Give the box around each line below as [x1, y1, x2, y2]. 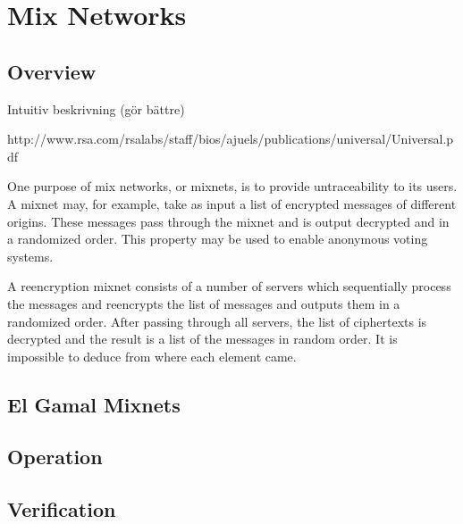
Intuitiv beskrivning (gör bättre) [7, 99, 185, 118]
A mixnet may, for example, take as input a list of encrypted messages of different [7, 194, 457, 212]
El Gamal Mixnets [7, 390, 181, 418]
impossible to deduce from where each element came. [7, 346, 297, 365]
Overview [7, 57, 97, 85]
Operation [7, 443, 103, 470]
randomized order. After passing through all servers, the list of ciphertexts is [7, 312, 427, 330]
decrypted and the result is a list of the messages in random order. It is [7, 329, 398, 348]
